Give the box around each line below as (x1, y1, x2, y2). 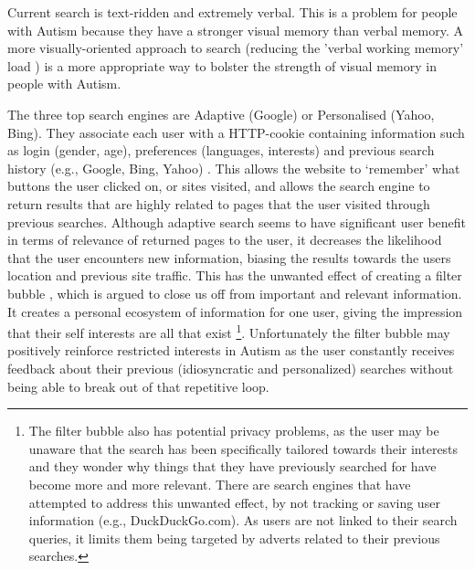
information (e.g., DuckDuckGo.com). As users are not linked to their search (28, 511, 458, 530)
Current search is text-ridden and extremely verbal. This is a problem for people (7, 3, 458, 21)
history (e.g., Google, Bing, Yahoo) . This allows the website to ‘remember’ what (7, 158, 460, 177)
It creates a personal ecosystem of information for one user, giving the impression (7, 301, 463, 321)
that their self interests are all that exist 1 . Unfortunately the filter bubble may (7, 321, 450, 342)
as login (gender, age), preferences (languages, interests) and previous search (7, 141, 435, 160)
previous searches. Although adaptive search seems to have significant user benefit (7, 212, 467, 231)
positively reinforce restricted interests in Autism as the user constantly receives (7, 341, 455, 360)
